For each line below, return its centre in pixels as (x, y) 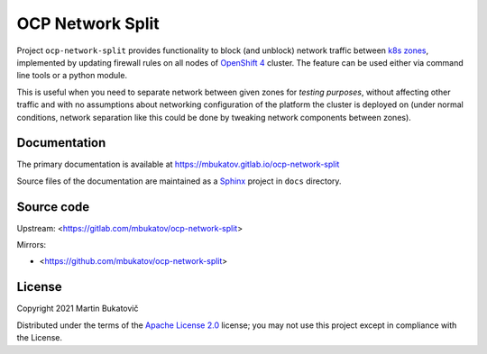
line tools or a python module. (72, 76)
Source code (53, 207)
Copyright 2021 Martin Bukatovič (78, 309)
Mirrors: (32, 245)
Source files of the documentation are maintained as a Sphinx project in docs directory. (179, 181)
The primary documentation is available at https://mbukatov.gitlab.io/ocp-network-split (178, 164)
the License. (40, 338)
